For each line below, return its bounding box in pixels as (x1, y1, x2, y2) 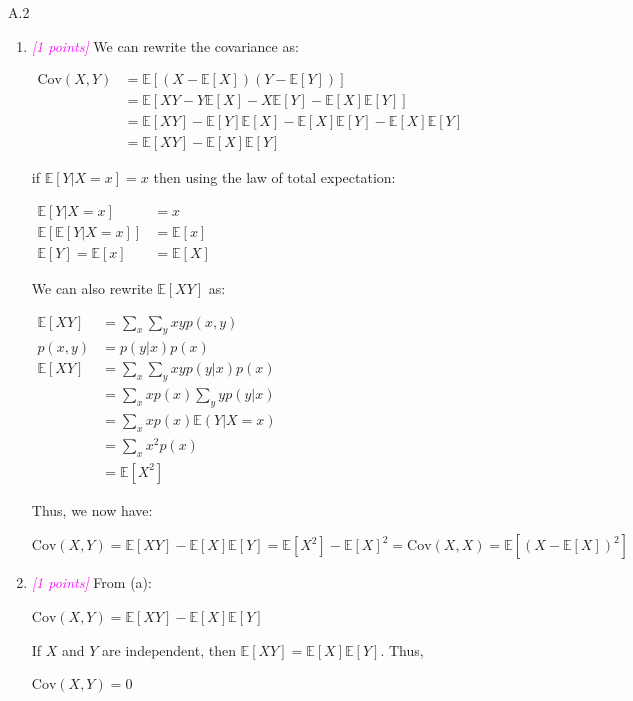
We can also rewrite (31, 278, 153, 298)
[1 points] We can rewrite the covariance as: (31, 35, 299, 56)
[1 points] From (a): (31, 572, 152, 593)
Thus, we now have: (31, 499, 153, 520)
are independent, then (102, 639, 236, 660)
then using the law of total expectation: (153, 167, 396, 188)
